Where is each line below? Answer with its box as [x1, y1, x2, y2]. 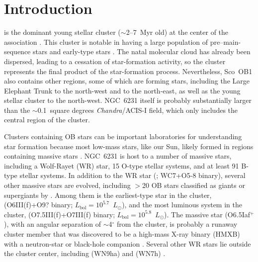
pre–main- [210, 36, 241, 47]
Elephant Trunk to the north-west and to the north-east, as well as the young [4, 85, 241, 95]
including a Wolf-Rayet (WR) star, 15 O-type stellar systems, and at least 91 [4, 160, 239, 171]
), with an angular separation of [4, 219, 101, 229]
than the [4, 104, 30, 115]
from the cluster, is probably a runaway [117, 219, 238, 229]
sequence [4, 46, 31, 57]
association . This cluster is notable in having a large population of [4, 36, 208, 47]
